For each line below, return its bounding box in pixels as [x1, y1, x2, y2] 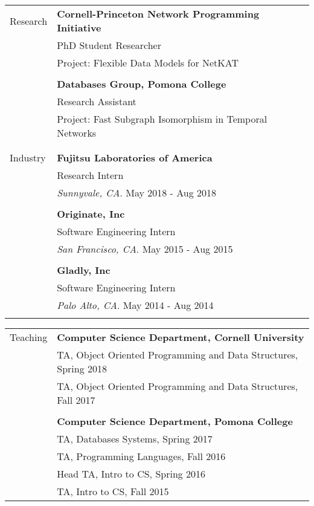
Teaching [10, 330, 48, 344]
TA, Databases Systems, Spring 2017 [57, 432, 213, 446]
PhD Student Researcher [57, 38, 161, 52]
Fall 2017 [57, 393, 95, 407]
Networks [57, 126, 97, 140]
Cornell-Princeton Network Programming [57, 7, 260, 21]
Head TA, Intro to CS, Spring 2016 [57, 467, 206, 481]
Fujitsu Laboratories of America [57, 151, 213, 164]
